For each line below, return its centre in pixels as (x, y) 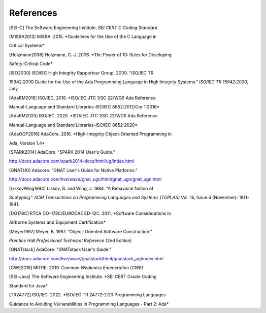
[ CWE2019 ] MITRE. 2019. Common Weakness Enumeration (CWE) (76, 268)
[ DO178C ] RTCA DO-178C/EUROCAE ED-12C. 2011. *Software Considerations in (90, 213)
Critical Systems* (27, 46)
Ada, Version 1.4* (27, 143)
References (33, 13)
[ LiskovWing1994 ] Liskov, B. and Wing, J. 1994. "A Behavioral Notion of (81, 188)
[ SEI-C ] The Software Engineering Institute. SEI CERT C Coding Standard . (84, 28)
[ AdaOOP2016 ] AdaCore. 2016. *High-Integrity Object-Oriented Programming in (90, 134)
